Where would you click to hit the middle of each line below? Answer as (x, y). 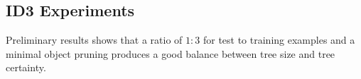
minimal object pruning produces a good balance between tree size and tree (171, 53)
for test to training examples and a (279, 40)
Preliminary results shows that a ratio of (94, 40)
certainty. (26, 67)
